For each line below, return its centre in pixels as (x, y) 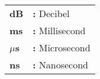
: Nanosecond (60, 65)
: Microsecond (62, 47)
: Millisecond (59, 30)
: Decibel (51, 13)
